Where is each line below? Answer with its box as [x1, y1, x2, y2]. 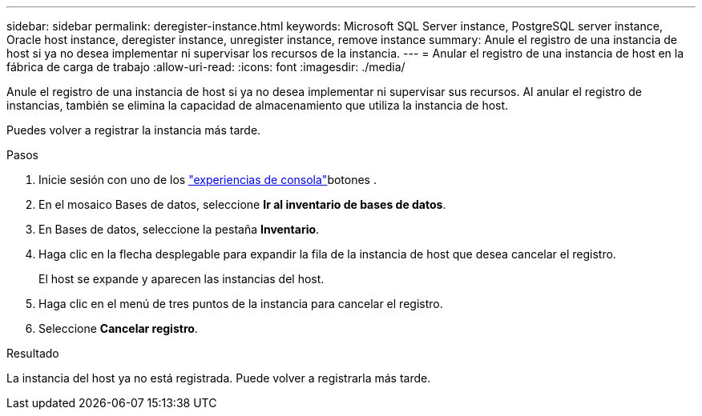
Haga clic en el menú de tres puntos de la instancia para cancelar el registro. [38, 297, 443, 310]
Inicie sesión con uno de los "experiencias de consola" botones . [38, 173, 377, 186]
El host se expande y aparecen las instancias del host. [38, 272, 325, 286]
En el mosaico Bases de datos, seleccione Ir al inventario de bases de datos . [38, 198, 446, 211]
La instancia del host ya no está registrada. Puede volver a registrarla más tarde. [6, 371, 431, 385]
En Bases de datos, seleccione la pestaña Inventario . [38, 222, 320, 236]
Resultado [6, 346, 59, 360]
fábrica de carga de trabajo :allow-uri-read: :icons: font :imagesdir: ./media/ [6, 60, 405, 74]
